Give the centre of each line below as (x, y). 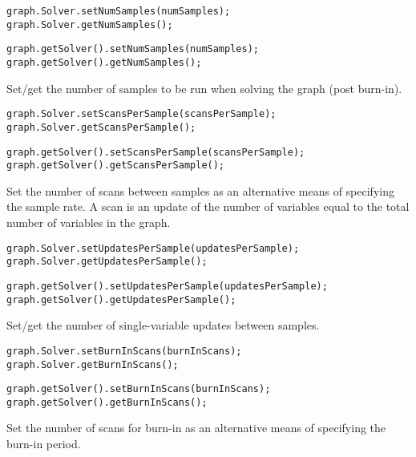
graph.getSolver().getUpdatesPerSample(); (121, 299)
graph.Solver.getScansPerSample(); (101, 127)
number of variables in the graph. (89, 222)
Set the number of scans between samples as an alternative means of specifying (200, 190)
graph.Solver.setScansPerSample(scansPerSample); (141, 114)
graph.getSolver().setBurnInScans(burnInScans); (139, 389)
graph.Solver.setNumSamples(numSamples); (119, 11)
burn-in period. (44, 444)
